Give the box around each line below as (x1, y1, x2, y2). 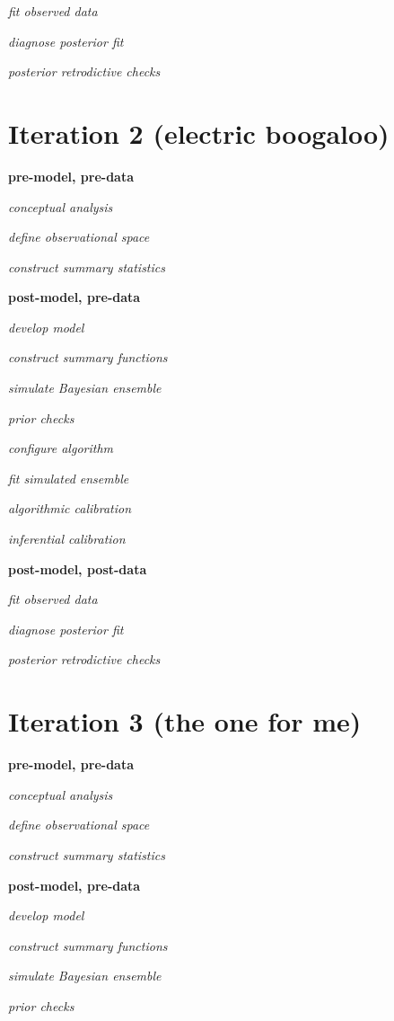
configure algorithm (8, 439, 114, 457)
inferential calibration (8, 529, 126, 548)
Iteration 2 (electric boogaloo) (8, 114, 390, 151)
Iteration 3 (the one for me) (8, 703, 362, 740)
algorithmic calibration (8, 499, 132, 518)
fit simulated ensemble (8, 468, 129, 487)
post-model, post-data (8, 559, 147, 578)
